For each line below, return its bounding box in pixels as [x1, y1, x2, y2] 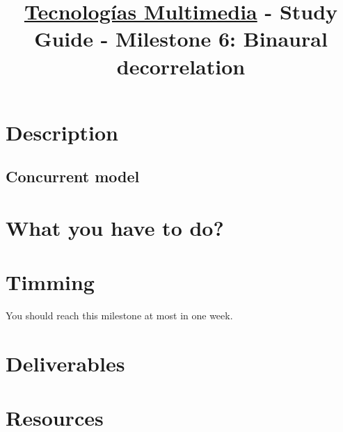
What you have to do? [6, 213, 224, 241]
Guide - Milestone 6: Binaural [34, 24, 328, 53]
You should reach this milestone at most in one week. [6, 308, 233, 323]
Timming [6, 268, 95, 296]
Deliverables [6, 349, 125, 377]
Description [6, 118, 119, 146]
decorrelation [116, 51, 246, 80]
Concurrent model [6, 166, 140, 187]
